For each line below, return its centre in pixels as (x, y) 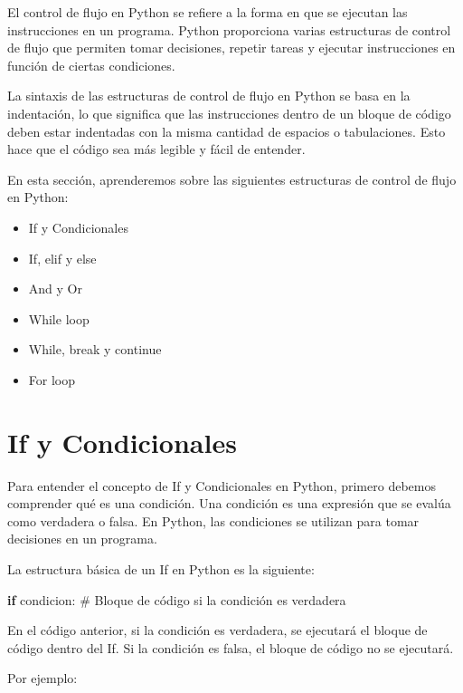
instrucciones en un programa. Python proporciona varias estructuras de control (229, 29)
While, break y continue (95, 349)
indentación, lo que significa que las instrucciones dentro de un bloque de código (229, 113)
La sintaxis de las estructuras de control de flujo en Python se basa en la (209, 96)
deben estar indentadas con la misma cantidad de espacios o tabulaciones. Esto (227, 131)
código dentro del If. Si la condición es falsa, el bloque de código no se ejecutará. (231, 647)
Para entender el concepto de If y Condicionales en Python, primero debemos (222, 485)
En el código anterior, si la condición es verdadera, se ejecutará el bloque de (217, 630)
